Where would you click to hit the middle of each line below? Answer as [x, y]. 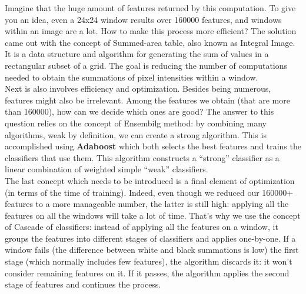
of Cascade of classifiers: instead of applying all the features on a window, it [142, 227]
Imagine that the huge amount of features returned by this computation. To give [150, 8]
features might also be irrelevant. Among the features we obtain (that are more [147, 100]
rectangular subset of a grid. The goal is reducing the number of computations [146, 65]
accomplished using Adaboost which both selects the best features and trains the [153, 146]
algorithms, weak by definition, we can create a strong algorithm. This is [136, 134]
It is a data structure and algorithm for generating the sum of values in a [137, 54]
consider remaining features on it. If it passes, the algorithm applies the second [147, 273]
